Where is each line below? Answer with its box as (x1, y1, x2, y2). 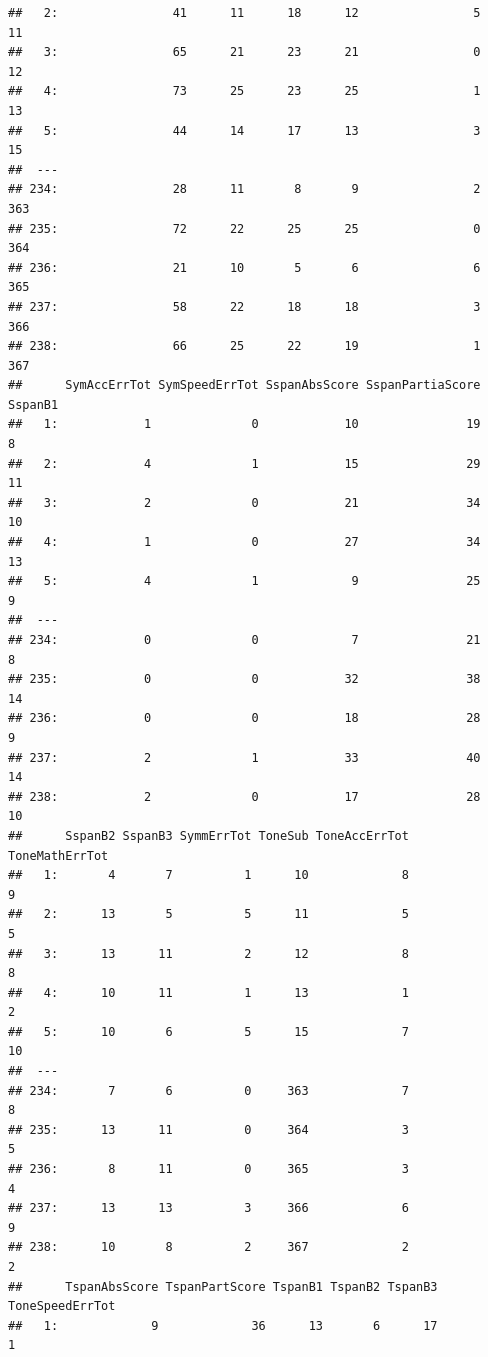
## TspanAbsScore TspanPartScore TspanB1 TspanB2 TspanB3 (8, 1279, 438, 1294)
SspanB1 (8, 397, 59, 412)
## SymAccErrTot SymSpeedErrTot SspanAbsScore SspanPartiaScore (8, 378, 481, 393)
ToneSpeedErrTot (8, 1299, 116, 1314)
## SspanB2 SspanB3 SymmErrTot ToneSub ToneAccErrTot (8, 828, 409, 843)
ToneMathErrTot (8, 848, 109, 863)
